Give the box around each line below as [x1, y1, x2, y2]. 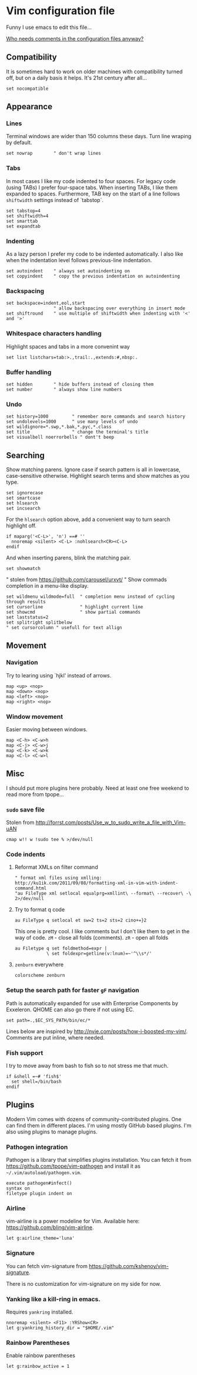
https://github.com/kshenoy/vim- [89, 1262, 169, 1269]
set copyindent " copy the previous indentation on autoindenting [6, 273, 181, 279]
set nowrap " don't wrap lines [6, 151, 101, 157]
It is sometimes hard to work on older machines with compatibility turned [6, 68, 183, 75]
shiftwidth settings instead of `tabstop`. [6, 196, 104, 203]
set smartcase [6, 495, 41, 501]
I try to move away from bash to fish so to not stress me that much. [6, 1062, 169, 1070]
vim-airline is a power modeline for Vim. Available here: [6, 1218, 140, 1225]
